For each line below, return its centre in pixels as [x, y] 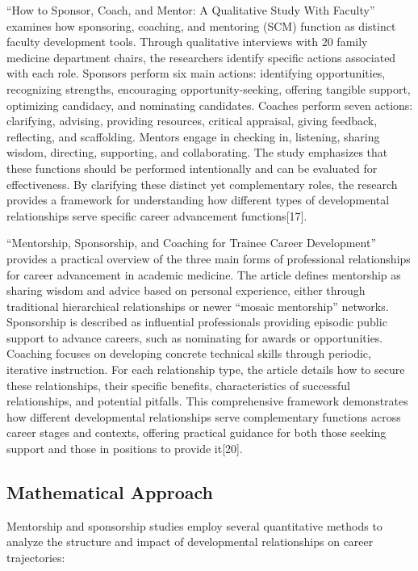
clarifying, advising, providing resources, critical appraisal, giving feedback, [192, 121]
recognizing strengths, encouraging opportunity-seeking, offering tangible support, [209, 88]
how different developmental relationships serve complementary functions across [204, 416]
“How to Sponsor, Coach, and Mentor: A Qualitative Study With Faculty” [191, 10]
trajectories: [36, 558]
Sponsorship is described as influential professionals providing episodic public [197, 322]
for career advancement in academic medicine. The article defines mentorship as [204, 274]
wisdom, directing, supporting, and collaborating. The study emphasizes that [197, 152]
